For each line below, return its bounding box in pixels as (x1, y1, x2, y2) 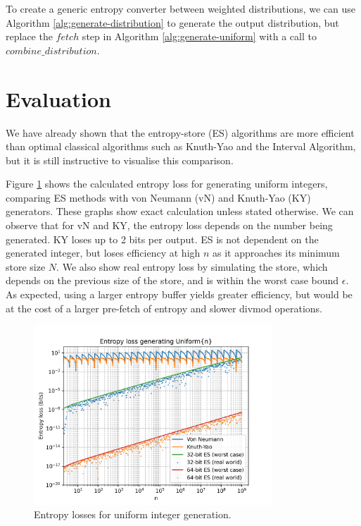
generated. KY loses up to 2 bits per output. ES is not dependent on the (6, 231, 319, 246)
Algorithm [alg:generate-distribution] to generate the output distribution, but (6, 15, 339, 30)
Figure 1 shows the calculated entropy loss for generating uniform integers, (6, 176, 328, 191)
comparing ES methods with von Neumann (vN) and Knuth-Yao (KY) (6, 190, 311, 204)
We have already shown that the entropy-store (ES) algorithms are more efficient (6, 125, 355, 140)
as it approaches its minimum (213, 245, 340, 260)
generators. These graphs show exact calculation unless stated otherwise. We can (6, 204, 354, 219)
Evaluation (6, 84, 111, 113)
